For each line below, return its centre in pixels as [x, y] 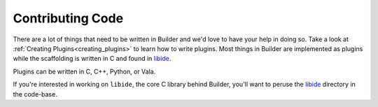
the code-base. [35, 94]
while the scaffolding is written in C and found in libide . [92, 59]
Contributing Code [68, 18]
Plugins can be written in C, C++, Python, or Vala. [84, 71]
